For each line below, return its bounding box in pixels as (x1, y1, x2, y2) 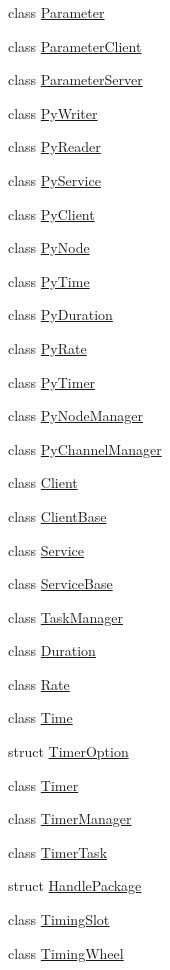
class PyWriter (8, 102, 98, 123)
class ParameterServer (8, 69, 143, 90)
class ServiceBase (8, 573, 113, 594)
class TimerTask (8, 841, 108, 862)
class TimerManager (8, 808, 132, 829)
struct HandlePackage (8, 875, 142, 896)
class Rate (8, 673, 70, 694)
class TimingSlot (8, 909, 110, 930)
